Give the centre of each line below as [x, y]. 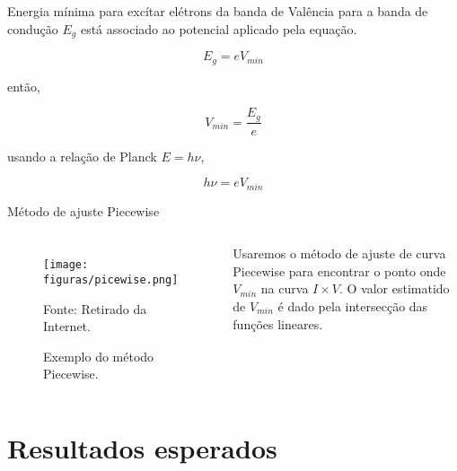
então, [24, 86]
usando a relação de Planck [82, 156]
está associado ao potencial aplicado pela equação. [219, 28]
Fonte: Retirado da [95, 308]
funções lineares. [278, 323]
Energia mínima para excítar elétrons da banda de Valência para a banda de [218, 11]
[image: [66, 265]
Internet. [67, 326]
